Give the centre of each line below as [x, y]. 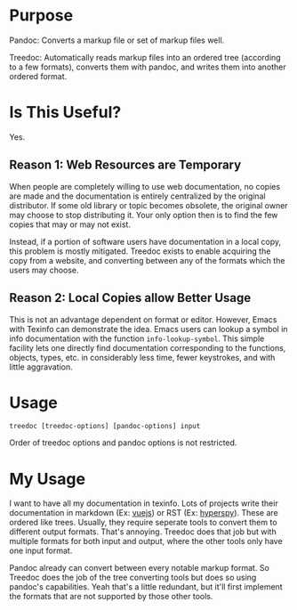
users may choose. [44, 270]
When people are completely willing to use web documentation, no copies [145, 186]
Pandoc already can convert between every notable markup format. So [139, 568]
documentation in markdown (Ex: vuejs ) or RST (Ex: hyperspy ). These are [144, 513]
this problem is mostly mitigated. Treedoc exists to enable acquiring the [140, 251]
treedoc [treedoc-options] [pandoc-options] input [105, 427]
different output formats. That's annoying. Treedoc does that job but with [143, 532]
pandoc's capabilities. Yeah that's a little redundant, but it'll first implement [146, 587]
